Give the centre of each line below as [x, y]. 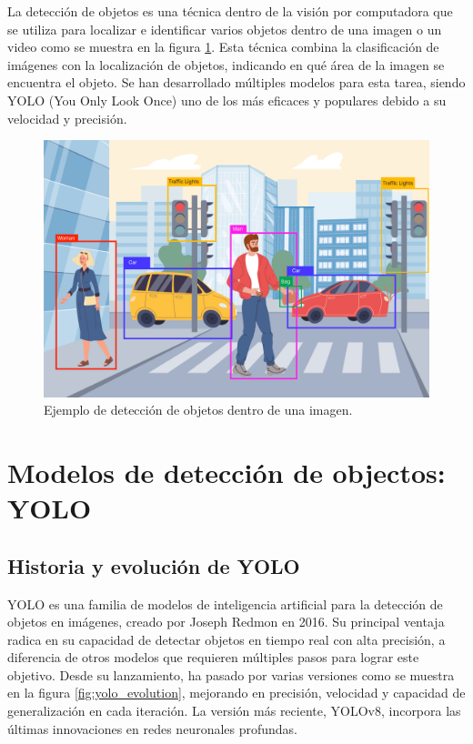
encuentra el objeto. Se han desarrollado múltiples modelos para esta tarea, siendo [236, 82]
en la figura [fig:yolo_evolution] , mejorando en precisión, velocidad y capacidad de [236, 693]
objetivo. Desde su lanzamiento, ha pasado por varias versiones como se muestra [231, 674]
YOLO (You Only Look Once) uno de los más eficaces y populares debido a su [227, 100]
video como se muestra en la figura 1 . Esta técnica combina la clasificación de [223, 47]
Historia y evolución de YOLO [154, 565]
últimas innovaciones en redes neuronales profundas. [153, 728]
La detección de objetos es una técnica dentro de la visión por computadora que [230, 11]
